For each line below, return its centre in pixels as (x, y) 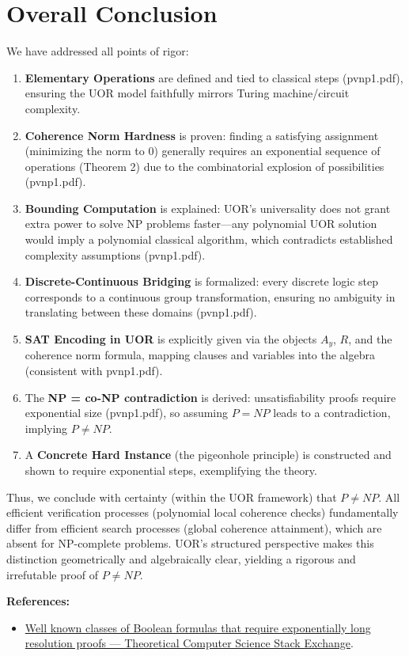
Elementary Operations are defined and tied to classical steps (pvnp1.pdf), (214, 77)
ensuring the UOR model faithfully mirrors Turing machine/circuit (187, 93)
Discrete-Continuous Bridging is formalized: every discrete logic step (201, 281)
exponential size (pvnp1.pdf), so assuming (127, 413)
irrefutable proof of (53, 574)
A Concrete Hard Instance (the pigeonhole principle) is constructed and (208, 455)
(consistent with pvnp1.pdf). (94, 371)
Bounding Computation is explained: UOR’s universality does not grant (208, 208)
